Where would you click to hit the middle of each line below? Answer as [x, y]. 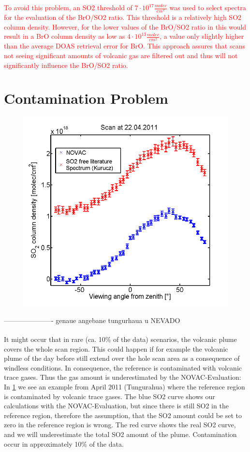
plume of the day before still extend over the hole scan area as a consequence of [122, 358]
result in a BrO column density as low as [65, 36]
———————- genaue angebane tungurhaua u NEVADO [92, 320]
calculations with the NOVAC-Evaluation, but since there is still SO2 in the [116, 406]
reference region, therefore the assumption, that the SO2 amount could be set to [123, 415]
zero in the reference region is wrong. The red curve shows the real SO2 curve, [120, 425]
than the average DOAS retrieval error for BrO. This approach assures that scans [125, 46]
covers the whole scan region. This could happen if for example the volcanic [116, 348]
